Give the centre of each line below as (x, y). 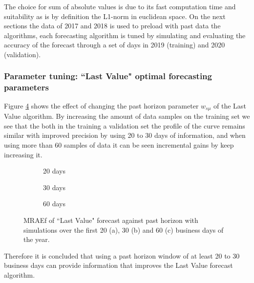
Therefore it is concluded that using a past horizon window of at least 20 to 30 (122, 255)
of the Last (230, 105)
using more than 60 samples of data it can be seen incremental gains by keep (119, 144)
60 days (54, 204)
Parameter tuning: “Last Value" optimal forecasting (108, 76)
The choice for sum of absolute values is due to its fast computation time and (120, 6)
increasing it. (23, 154)
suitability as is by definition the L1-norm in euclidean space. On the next (115, 16)
